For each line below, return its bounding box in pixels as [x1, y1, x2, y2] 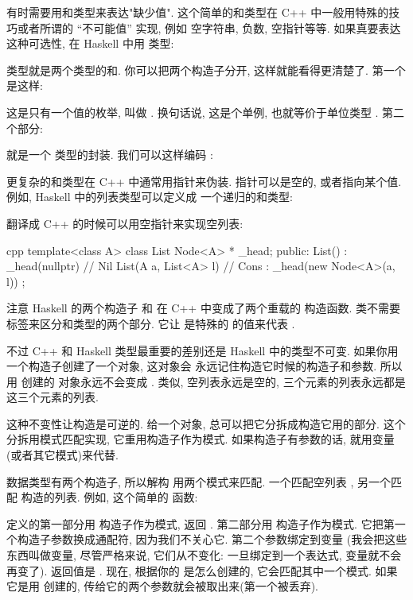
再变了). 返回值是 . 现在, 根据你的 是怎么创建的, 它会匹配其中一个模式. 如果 [6, 562, 398, 579]
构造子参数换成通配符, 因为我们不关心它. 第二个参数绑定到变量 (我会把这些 [17, 531, 407, 548]
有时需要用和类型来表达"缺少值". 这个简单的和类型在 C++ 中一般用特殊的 [6, 4, 389, 20]
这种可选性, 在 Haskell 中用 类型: [6, 35, 174, 52]
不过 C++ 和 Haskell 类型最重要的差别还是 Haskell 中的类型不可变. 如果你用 [6, 342, 399, 358]
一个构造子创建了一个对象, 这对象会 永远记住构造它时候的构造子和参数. [6, 358, 377, 374]
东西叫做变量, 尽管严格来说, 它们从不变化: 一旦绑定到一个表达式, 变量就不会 [6, 547, 402, 563]
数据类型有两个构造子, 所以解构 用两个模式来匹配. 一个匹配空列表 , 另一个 [6, 473, 391, 490]
